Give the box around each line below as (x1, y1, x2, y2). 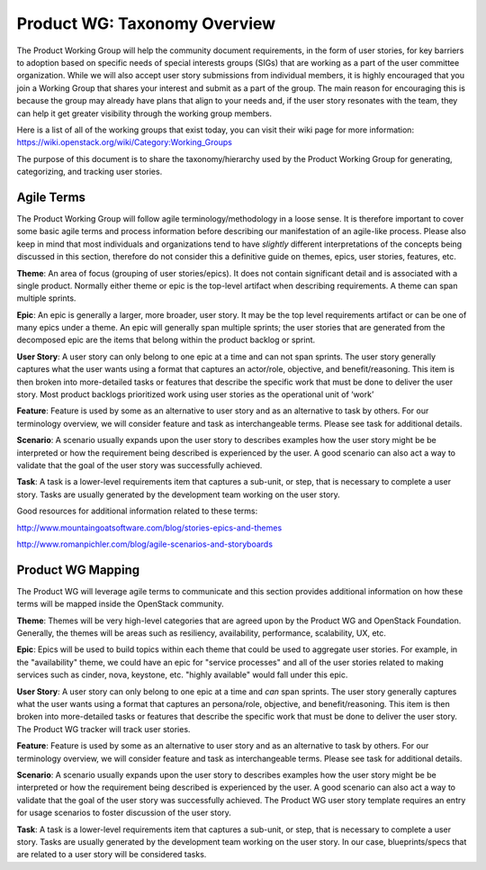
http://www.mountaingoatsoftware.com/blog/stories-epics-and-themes (16, 522, 283, 533)
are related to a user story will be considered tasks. (16, 849, 207, 860)
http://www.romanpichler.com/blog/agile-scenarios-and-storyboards (16, 539, 274, 549)
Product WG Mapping (16, 562, 140, 577)
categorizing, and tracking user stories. (16, 167, 163, 177)
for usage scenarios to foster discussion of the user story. (16, 807, 231, 819)
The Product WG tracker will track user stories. (16, 723, 191, 734)
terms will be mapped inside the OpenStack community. (16, 599, 224, 610)
